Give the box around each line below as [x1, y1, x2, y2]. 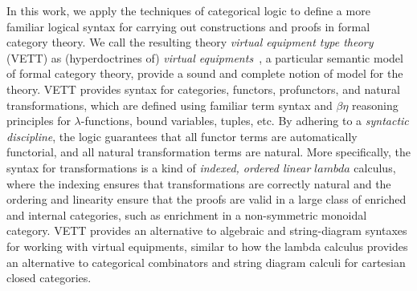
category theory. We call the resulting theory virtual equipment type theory [6, 34, 374, 51]
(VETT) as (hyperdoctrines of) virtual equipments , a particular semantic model [6, 49, 403, 66]
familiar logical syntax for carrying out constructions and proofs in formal [6, 18, 370, 34]
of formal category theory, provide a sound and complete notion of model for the [6, 65, 403, 82]
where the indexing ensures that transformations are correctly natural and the [6, 175, 391, 192]
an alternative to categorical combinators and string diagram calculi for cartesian [6, 253, 406, 270]
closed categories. [6, 269, 92, 286]
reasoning [352, 96, 399, 113]
